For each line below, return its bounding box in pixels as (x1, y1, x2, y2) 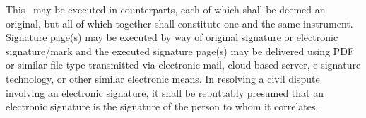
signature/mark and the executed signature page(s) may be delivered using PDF (6, 43, 354, 58)
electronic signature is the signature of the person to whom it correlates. (6, 99, 319, 114)
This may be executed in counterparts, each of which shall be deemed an (6, 2, 326, 16)
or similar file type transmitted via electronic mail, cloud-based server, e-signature (6, 57, 361, 72)
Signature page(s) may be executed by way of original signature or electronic (6, 30, 338, 45)
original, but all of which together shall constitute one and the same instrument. (6, 16, 353, 30)
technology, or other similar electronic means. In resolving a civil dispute (6, 71, 320, 85)
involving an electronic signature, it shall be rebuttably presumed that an (6, 85, 324, 100)
